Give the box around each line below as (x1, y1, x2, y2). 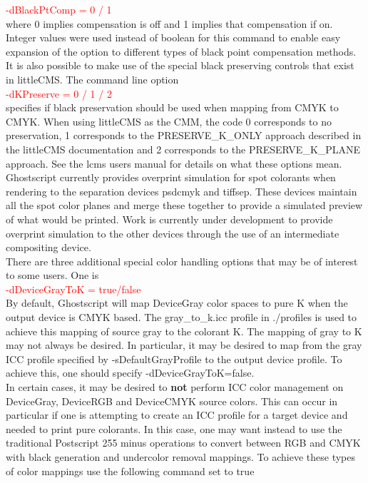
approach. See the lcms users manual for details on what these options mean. (6, 156, 342, 171)
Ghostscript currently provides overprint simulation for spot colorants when (6, 170, 336, 185)
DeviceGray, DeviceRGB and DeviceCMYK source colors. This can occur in (6, 393, 338, 408)
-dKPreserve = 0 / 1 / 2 (6, 86, 112, 101)
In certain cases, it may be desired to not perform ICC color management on (6, 380, 344, 395)
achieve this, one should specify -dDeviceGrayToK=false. (6, 365, 255, 380)
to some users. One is (6, 268, 99, 283)
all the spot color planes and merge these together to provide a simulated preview (6, 198, 363, 213)
